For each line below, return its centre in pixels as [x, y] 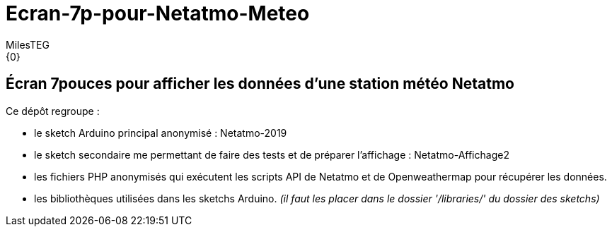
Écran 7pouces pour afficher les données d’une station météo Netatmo [260, 84]
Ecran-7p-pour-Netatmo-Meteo [158, 13]
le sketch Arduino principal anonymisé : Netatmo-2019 [161, 133]
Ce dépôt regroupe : [53, 111]
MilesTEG [28, 44]
